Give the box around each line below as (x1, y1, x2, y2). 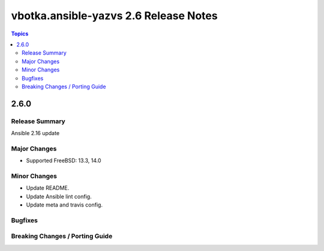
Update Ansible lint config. (26, 193, 92, 200)
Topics (11, 30, 29, 37)
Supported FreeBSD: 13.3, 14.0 (26, 157, 101, 165)
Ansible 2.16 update (11, 130, 60, 137)
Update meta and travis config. (26, 201, 103, 208)
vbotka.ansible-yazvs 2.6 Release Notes (11, 9, 218, 22)
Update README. (26, 184, 70, 192)
